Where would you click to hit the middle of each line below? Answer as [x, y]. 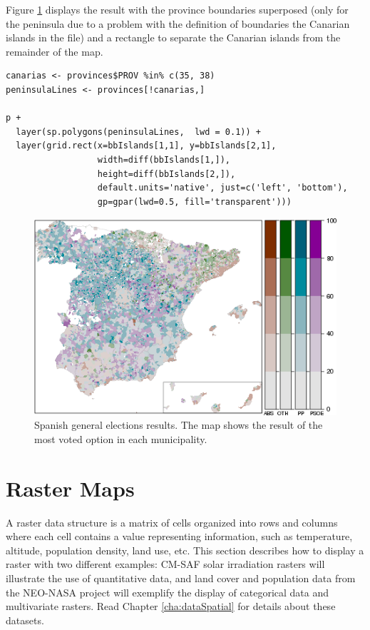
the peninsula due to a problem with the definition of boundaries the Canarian [178, 23]
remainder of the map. [55, 51]
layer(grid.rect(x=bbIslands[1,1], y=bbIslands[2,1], [146, 146]
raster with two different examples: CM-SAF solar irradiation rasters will [165, 564]
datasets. [25, 620]
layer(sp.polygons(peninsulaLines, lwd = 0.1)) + [138, 132]
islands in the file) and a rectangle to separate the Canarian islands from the [173, 37]
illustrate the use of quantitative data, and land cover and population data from [181, 578]
